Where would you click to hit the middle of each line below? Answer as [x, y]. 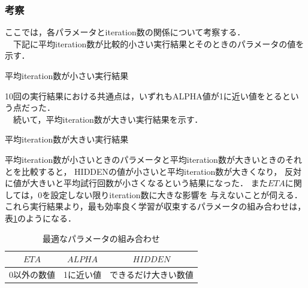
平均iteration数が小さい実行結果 [67, 75]
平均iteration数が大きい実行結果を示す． [124, 119]
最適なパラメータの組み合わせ [101, 238]
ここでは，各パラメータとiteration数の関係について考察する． [125, 32]
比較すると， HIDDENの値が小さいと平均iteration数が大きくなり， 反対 [161, 171]
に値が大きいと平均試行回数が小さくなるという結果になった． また [136, 183]
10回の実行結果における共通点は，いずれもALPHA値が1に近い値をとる [144, 96]
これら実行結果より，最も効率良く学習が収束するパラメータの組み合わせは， [155, 206]
